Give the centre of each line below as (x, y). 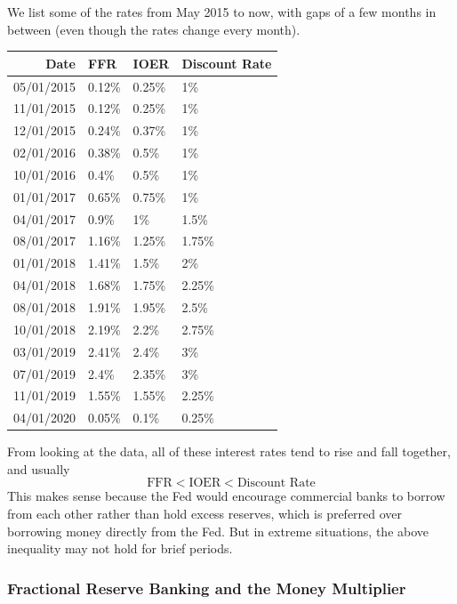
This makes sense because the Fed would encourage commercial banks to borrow (226, 496)
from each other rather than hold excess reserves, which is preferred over (205, 514)
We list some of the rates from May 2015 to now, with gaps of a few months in (222, 12)
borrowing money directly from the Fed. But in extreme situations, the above (218, 531)
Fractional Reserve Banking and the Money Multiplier (207, 588)
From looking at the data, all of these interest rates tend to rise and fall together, (229, 451)
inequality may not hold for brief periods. (120, 548)
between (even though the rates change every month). (154, 29)
